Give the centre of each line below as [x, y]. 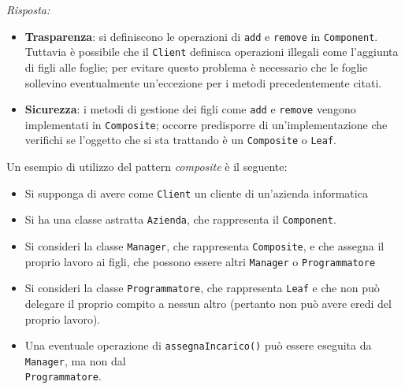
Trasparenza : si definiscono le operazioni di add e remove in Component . [201, 36]
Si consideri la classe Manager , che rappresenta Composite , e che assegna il [204, 245]
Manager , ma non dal [75, 360]
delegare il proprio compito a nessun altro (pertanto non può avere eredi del [208, 303]
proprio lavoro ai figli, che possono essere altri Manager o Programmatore [200, 261]
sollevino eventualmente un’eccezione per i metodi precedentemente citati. [203, 82]
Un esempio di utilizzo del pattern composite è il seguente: [147, 167]
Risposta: [28, 9]
